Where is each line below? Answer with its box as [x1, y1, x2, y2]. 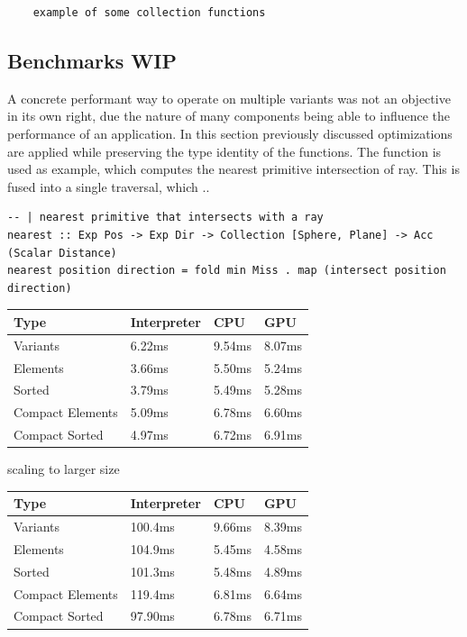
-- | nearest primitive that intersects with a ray [7, 211, 324, 224]
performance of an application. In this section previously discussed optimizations [7, 123, 453, 142]
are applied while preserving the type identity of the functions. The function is [7, 141, 442, 160]
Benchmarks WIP [7, 46, 177, 74]
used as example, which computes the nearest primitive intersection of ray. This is [7, 159, 460, 178]
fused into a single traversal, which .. [7, 177, 210, 196]
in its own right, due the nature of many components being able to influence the [7, 106, 451, 125]
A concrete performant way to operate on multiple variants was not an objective [7, 88, 451, 107]
